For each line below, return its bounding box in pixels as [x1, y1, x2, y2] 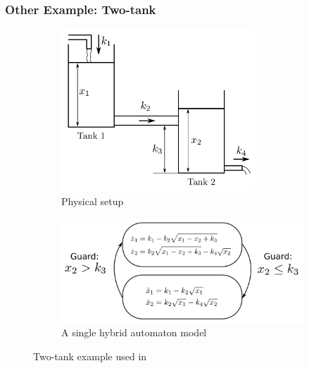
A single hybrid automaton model [61, 325, 207, 340]
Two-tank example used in [33, 348, 147, 363]
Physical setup [61, 193, 124, 208]
